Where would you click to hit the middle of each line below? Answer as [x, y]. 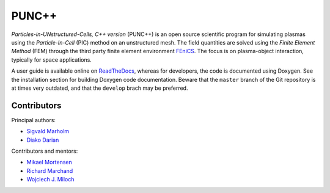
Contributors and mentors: [45, 151]
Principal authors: [34, 120]
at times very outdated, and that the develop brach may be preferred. [100, 88]
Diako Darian [43, 140]
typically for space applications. [51, 60]
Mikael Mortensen [50, 162]
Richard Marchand [50, 170]
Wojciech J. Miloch [50, 180]
